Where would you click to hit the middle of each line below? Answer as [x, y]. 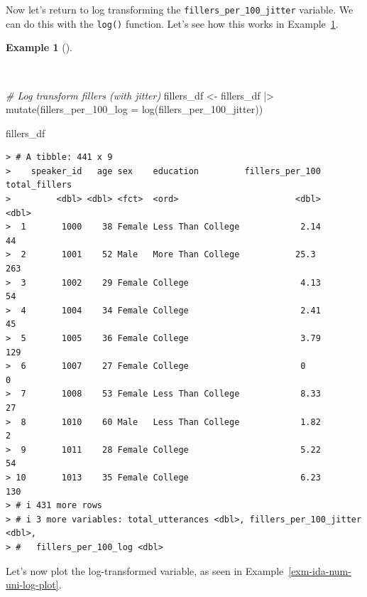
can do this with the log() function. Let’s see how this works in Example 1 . [172, 23]
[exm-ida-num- [320, 570]
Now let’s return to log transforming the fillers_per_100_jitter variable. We [180, 9]
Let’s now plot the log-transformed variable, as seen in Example [145, 570]
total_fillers [39, 185]
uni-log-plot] [32, 585]
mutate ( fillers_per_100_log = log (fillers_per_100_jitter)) [135, 109]
